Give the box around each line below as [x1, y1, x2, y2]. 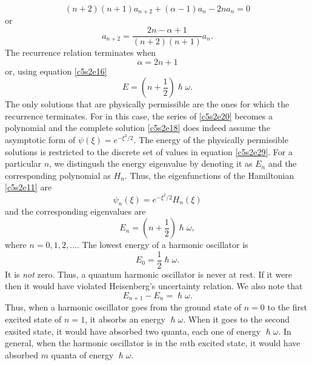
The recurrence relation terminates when [5, 46, 156, 59]
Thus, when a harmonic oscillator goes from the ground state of [5, 301, 242, 313]
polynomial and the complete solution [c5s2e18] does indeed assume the [5, 121, 270, 134]
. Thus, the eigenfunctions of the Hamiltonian [124, 169, 294, 181]
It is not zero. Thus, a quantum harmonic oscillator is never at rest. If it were [5, 267, 293, 280]
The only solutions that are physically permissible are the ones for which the [5, 98, 290, 110]
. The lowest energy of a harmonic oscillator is [76, 238, 248, 251]
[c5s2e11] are [5, 181, 52, 193]
